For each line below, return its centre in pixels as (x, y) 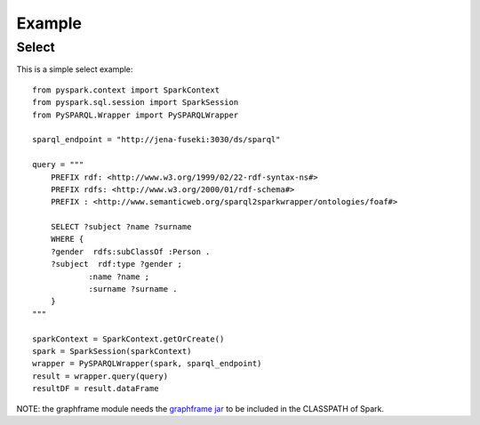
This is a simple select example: (75, 69)
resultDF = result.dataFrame (96, 389)
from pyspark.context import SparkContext (126, 90)
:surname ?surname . (133, 289)
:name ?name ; (119, 277)
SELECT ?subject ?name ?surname (121, 227)
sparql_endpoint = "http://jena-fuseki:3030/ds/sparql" (156, 140)
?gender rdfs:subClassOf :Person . (130, 252)
